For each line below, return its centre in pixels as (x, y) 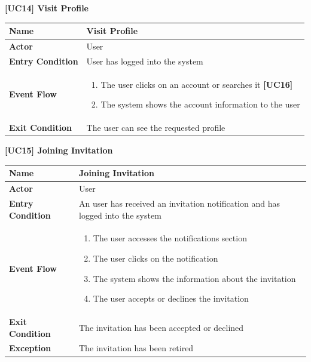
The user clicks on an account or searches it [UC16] (197, 84)
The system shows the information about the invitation (194, 278)
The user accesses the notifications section (170, 238)
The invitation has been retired (136, 348)
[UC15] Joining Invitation (59, 150)
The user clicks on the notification (155, 258)
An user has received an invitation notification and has (179, 203)
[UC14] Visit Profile (47, 8)
